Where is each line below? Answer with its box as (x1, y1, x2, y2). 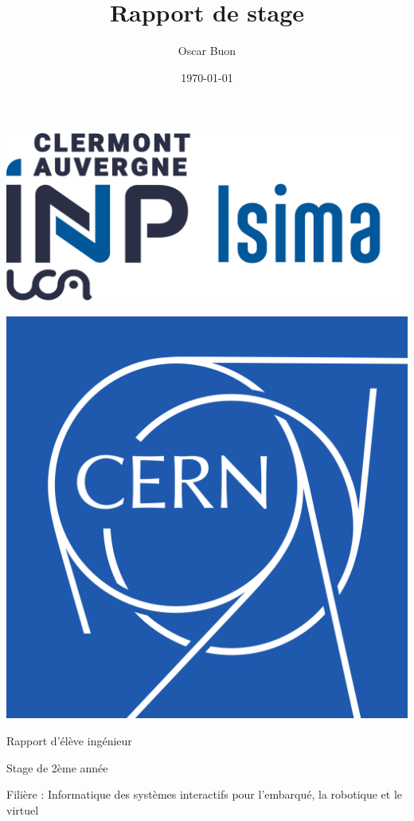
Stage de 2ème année (6, 759, 108, 776)
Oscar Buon (178, 42, 236, 59)
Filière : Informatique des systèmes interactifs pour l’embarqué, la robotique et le (6, 786, 403, 803)
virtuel (6, 801, 39, 818)
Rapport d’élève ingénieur (6, 733, 132, 749)
